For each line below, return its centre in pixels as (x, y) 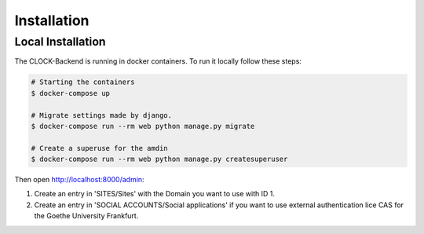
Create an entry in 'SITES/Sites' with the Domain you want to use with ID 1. (154, 194)
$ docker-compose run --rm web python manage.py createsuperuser (159, 159)
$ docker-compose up (70, 93)
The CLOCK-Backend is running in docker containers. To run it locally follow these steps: (158, 61)
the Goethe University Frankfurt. (86, 216)
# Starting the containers (83, 82)
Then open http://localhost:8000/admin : (79, 180)
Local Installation (60, 42)
